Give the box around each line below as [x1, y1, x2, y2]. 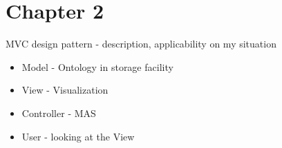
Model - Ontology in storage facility [21, 59, 173, 74]
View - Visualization [21, 83, 109, 97]
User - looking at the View [21, 129, 135, 143]
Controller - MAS [21, 105, 96, 120]
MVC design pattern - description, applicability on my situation [6, 36, 276, 51]
